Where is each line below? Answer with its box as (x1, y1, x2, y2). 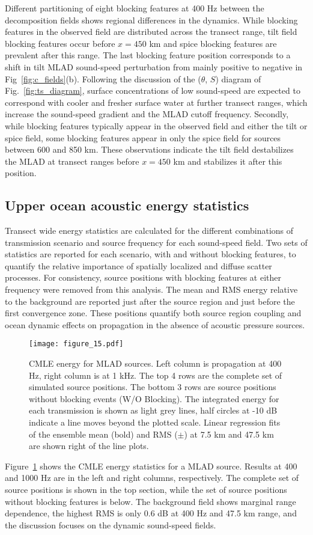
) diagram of (215, 72, 261, 85)
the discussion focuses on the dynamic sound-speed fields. (5, 518, 216, 531)
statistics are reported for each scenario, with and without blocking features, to (5, 248, 296, 260)
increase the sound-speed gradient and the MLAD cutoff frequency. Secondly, (5, 108, 289, 120)
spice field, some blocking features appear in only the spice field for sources (5, 131, 281, 144)
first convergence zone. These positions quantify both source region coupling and (5, 307, 302, 319)
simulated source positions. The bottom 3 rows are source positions (29, 381, 276, 393)
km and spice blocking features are (149, 37, 277, 49)
